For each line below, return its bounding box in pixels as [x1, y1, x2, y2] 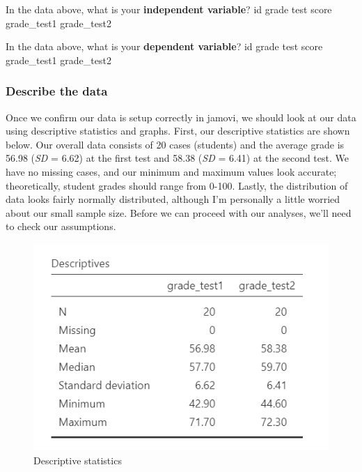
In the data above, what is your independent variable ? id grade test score [6, 2, 332, 16]
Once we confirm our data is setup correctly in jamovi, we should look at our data [6, 109, 356, 124]
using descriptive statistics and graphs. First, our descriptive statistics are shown [6, 123, 350, 138]
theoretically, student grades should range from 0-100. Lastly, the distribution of [6, 178, 348, 192]
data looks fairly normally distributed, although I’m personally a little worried [6, 192, 340, 206]
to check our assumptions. [6, 219, 116, 234]
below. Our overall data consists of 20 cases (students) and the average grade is [6, 137, 345, 151]
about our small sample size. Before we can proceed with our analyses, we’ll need [6, 205, 352, 220]
